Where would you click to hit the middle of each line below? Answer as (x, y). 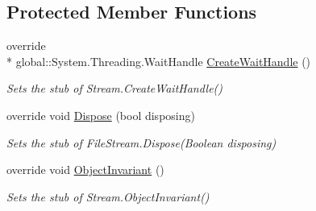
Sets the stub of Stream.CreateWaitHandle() (115, 88)
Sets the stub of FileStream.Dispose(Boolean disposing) (141, 142)
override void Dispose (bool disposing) (101, 115)
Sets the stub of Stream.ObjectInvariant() (108, 196)
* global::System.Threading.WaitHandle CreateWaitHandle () (159, 61)
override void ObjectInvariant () (85, 170)
